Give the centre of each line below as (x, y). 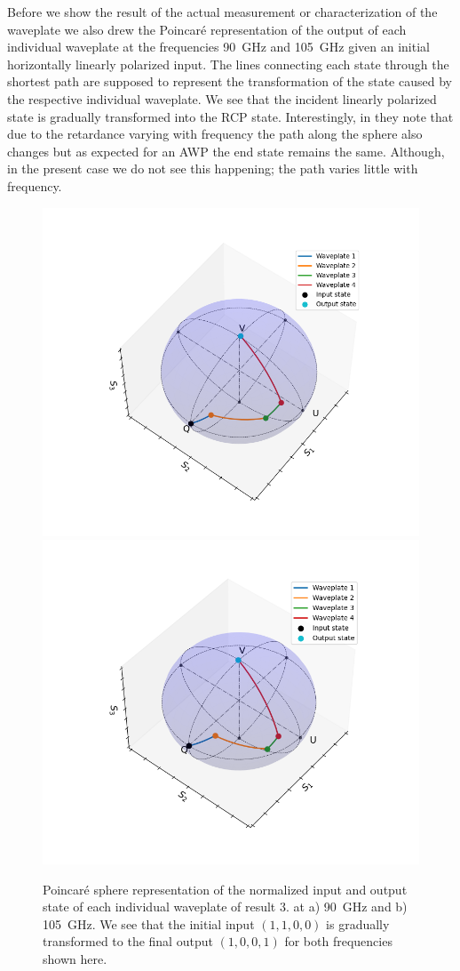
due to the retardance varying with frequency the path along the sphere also (215, 134)
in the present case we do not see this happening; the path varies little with (213, 169)
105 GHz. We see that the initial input (149, 923)
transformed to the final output (128, 941)
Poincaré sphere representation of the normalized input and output (225, 889)
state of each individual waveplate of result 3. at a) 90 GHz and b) (225, 907)
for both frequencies (338, 941)
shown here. (75, 958)
